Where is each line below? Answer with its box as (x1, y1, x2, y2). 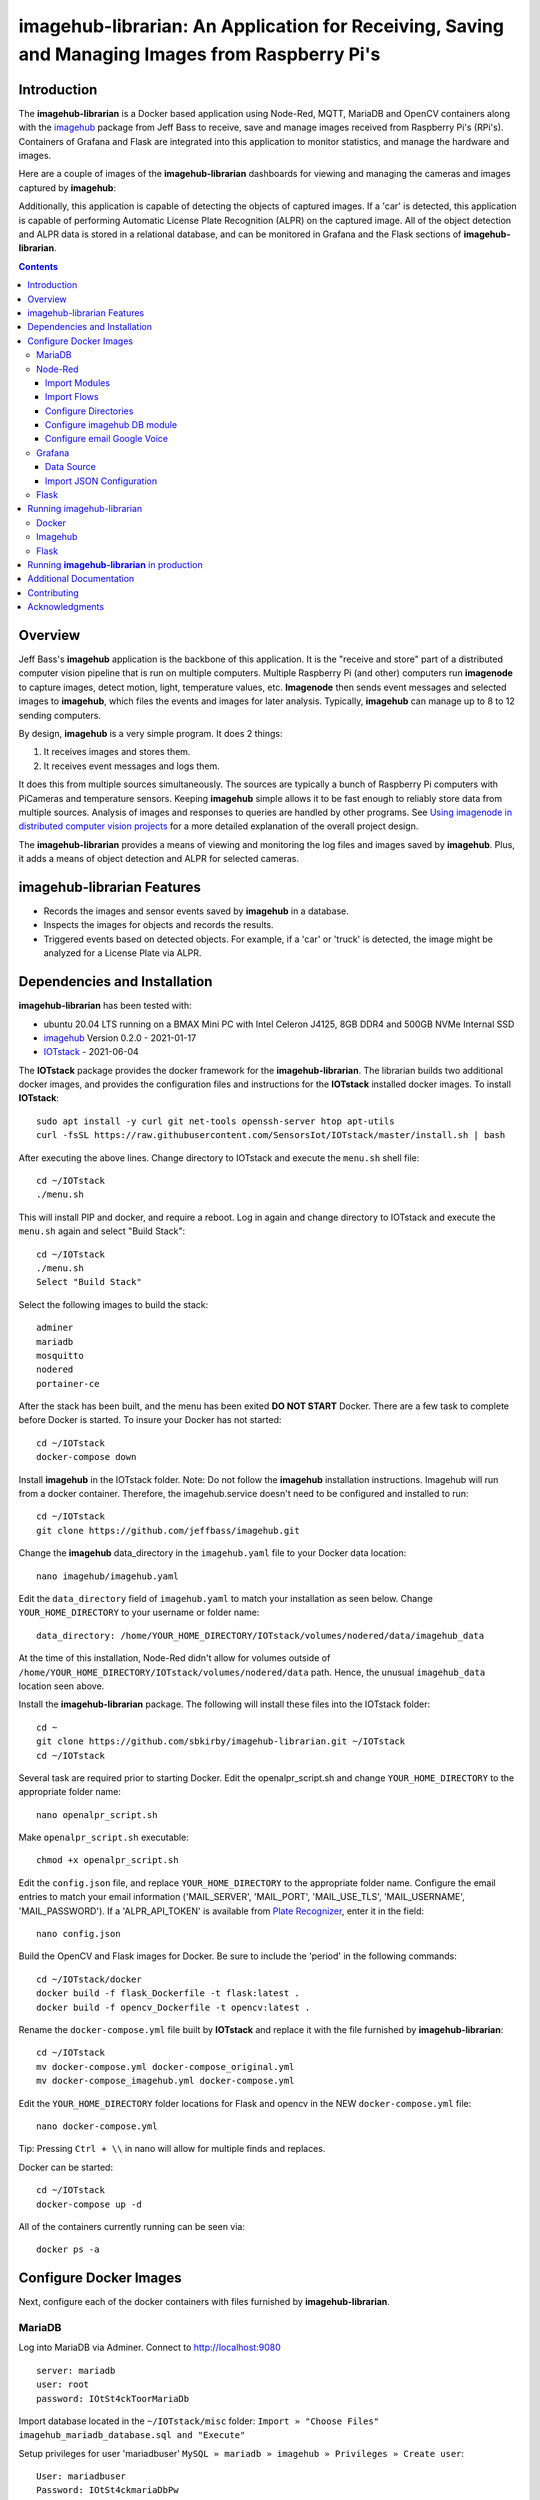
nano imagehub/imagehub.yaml (36, 1570, 179, 1582)
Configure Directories (45, 405, 134, 417)
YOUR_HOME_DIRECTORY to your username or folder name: (18, 1606, 260, 1619)
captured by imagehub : (18, 181, 117, 194)
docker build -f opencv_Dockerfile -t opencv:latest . (36, 2001, 311, 2013)
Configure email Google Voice (45, 433, 169, 445)
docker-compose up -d (36, 2198, 142, 2210)
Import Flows (45, 391, 99, 403)
